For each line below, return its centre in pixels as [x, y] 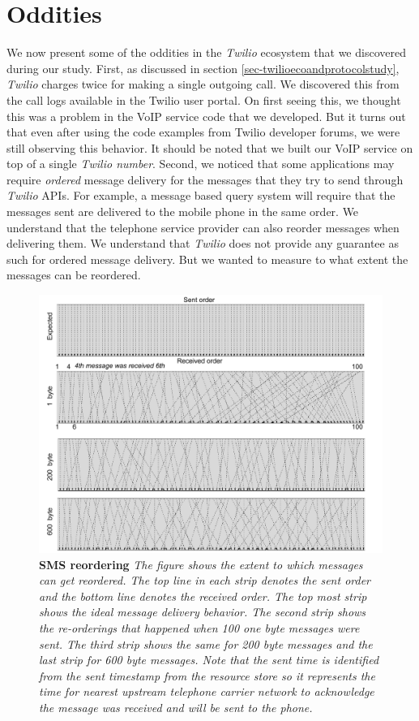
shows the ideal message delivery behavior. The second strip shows [203, 612]
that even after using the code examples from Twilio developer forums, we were [203, 132]
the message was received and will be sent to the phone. [176, 707]
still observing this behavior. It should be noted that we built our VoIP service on [210, 147]
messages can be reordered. [74, 275]
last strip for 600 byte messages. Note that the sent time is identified [209, 660]
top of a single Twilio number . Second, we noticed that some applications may [201, 164]
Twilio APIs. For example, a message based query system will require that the [201, 195]
